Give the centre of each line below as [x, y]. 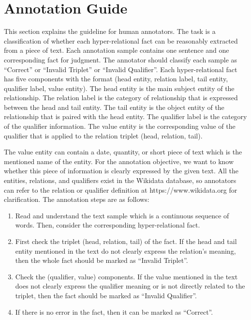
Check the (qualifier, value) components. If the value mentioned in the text [126, 276]
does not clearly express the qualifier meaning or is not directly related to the [130, 286]
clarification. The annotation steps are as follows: [77, 199]
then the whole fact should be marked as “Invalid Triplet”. [102, 260]
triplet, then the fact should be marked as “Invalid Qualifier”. [106, 295]
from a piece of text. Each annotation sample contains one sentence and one [117, 50]
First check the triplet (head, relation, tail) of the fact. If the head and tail [126, 241]
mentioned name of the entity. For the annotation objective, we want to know [119, 161]
